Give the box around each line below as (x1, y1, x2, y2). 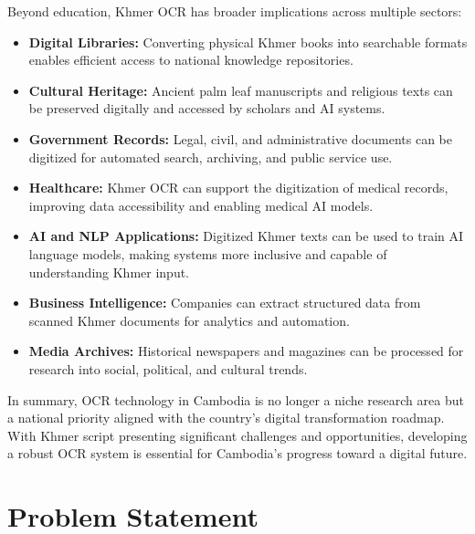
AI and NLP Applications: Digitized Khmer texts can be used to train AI (28, 226, 464, 246)
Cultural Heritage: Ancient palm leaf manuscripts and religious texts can (28, 80, 453, 99)
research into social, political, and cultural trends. (28, 359, 308, 378)
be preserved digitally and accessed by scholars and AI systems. (28, 99, 385, 118)
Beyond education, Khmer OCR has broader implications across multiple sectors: (7, 2, 462, 20)
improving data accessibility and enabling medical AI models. (28, 195, 374, 215)
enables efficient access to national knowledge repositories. (28, 50, 354, 69)
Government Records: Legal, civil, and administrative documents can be (28, 129, 452, 148)
